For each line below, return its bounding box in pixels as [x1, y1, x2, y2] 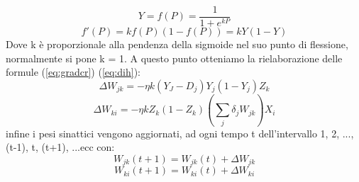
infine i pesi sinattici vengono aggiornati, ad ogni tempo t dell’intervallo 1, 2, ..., [6, 125, 354, 140]
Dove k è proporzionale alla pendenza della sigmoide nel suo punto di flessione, [6, 37, 348, 52]
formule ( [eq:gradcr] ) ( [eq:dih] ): [6, 64, 140, 79]
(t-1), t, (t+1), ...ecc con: [6, 140, 115, 154]
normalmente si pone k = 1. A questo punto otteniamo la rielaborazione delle [6, 50, 343, 65]
